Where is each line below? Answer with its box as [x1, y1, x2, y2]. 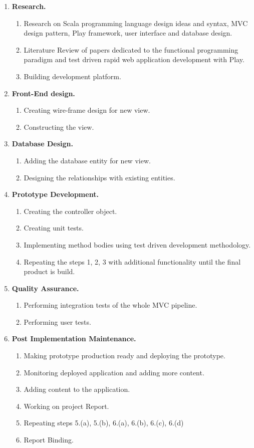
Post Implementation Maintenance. [12, 333, 136, 344]
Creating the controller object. [24, 205, 117, 216]
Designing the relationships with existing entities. [24, 172, 175, 182]
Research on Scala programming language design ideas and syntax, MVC [24, 18, 248, 28]
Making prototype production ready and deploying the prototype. [24, 350, 225, 361]
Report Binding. [24, 434, 74, 445]
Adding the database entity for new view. [24, 155, 151, 165]
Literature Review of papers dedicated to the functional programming [24, 44, 238, 55]
